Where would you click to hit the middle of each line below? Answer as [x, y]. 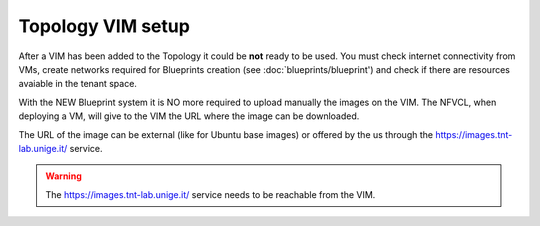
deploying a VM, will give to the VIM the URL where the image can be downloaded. [189, 116]
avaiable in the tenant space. [77, 84]
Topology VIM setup [104, 26]
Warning [63, 176]
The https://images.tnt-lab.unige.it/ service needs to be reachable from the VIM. [210, 194]
